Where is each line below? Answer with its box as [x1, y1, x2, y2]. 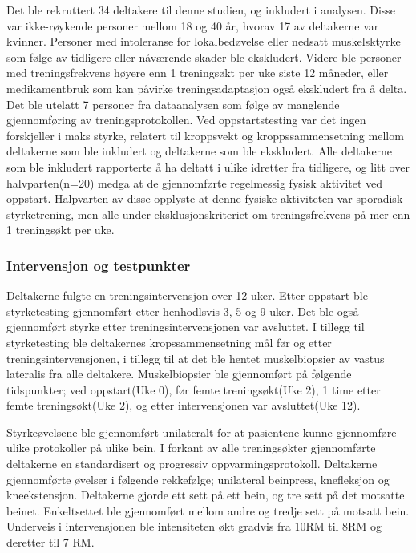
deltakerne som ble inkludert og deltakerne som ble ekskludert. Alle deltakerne [6, 143, 393, 159]
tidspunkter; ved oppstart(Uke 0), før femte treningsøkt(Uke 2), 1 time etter [6, 381, 381, 398]
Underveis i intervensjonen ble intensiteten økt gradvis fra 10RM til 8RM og [6, 518, 382, 535]
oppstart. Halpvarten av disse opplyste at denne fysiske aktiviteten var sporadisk [6, 190, 403, 207]
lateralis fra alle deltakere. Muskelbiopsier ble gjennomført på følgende [6, 365, 352, 382]
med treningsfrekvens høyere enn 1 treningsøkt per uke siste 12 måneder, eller [6, 64, 389, 81]
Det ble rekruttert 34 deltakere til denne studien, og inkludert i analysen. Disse [6, 2, 396, 18]
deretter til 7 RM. [6, 534, 95, 551]
